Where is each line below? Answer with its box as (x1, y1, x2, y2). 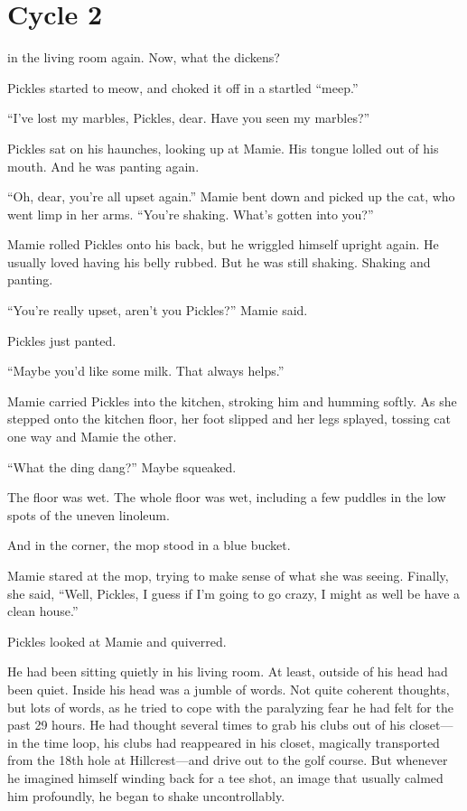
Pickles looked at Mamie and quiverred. (7, 631, 227, 650)
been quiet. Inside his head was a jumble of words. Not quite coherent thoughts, (7, 679, 450, 698)
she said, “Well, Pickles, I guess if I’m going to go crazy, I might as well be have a (7, 583, 461, 602)
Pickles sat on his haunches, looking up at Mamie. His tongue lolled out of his (7, 138, 439, 157)
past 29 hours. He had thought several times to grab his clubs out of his (7, 715, 406, 734)
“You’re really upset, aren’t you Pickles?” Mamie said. (7, 301, 308, 320)
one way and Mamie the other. (7, 427, 177, 446)
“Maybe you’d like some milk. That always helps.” (7, 361, 285, 380)
